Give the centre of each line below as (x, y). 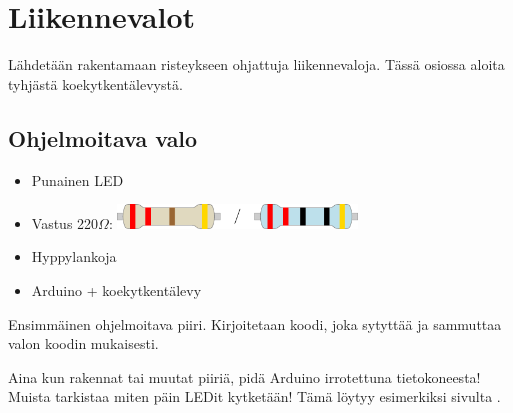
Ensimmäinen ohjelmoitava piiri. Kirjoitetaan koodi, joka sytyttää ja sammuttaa (255, 323)
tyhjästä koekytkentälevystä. (95, 83)
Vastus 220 (65, 222)
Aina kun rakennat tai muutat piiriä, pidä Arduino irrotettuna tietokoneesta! (244, 376)
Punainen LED (77, 179)
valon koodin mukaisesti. (83, 343)
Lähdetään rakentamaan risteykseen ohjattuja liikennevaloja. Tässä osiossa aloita (256, 64)
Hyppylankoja (74, 256)
